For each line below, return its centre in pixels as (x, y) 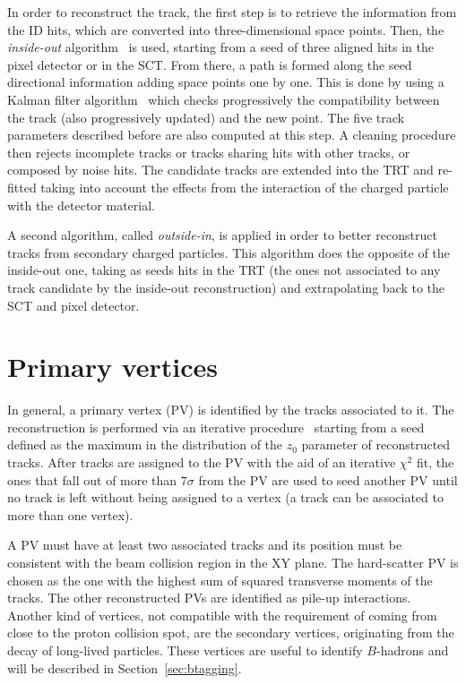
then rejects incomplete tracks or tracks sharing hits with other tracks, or (209, 152)
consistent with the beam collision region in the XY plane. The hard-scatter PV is (233, 562)
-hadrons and (412, 650)
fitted (22, 187)
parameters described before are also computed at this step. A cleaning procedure (232, 135)
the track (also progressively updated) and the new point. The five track (206, 117)
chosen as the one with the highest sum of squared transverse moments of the (220, 580)
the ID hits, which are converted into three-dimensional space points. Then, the (226, 29)
